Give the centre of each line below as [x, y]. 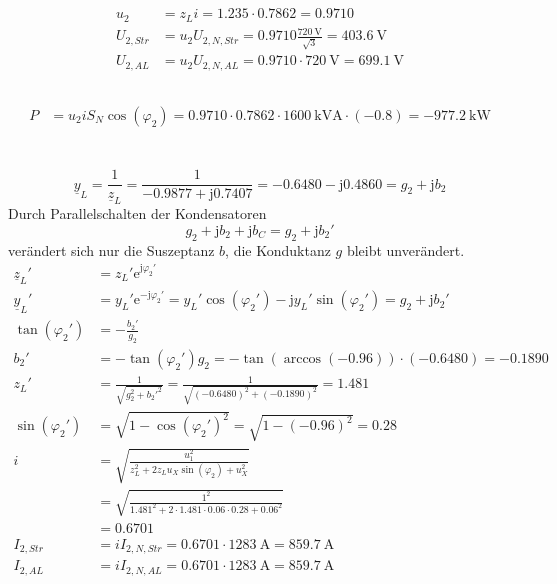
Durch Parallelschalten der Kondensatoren [137, 213]
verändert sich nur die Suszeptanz [111, 249]
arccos [302, 358]
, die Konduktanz [278, 249]
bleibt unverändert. [405, 249]
